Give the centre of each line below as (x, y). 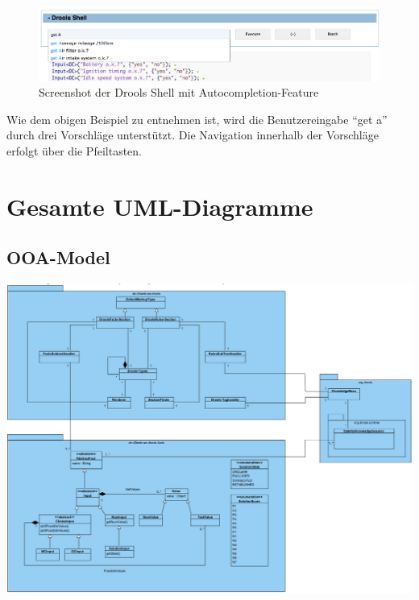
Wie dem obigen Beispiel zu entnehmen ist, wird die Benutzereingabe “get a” (197, 119)
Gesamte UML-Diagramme (160, 206)
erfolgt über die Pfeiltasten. (74, 151)
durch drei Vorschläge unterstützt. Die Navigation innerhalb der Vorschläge (193, 135)
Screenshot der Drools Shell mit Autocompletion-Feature (179, 92)
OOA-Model (58, 257)
